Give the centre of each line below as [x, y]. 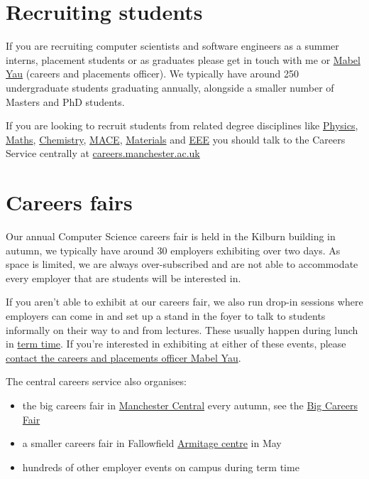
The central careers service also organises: [96, 381]
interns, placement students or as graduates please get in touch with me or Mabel [183, 59]
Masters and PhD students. [65, 101]
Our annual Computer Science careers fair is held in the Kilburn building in [171, 236]
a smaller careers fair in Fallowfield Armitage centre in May [152, 443]
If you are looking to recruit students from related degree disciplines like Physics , [182, 125]
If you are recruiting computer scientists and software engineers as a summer [172, 46]
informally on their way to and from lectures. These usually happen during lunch [182, 329]
